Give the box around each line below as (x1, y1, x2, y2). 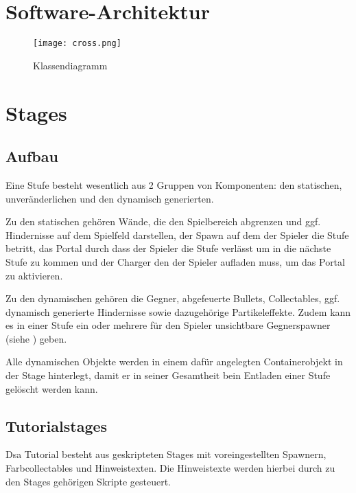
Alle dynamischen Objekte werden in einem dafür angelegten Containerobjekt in (5, 354, 343, 369)
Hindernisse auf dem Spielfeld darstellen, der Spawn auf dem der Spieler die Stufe (5, 227, 349, 242)
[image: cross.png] (33, 38, 121, 49)
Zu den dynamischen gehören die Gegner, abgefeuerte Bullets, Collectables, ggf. (5, 291, 340, 306)
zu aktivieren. (5, 268, 63, 282)
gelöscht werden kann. (5, 381, 98, 395)
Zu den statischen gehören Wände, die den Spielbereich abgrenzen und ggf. (5, 214, 321, 229)
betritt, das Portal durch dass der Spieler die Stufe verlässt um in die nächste (5, 241, 331, 255)
